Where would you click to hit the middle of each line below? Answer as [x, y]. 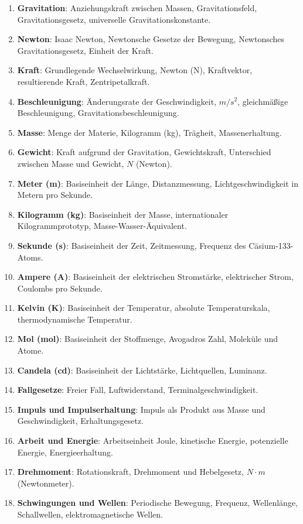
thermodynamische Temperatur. [75, 319]
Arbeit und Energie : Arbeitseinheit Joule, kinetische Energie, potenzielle [153, 441]
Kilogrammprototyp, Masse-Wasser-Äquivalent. [102, 226]
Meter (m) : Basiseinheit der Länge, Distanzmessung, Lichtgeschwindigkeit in [158, 183]
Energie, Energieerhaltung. [65, 452]
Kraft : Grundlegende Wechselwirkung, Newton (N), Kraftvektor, [135, 70]
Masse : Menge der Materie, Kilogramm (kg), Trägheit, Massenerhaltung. [149, 132]
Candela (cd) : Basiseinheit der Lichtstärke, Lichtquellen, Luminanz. [142, 370]
